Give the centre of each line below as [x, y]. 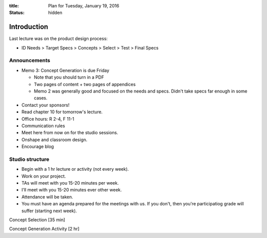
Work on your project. [44, 176]
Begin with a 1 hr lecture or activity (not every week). [75, 169]
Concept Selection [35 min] [37, 220]
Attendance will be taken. [47, 197]
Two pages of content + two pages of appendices [85, 84]
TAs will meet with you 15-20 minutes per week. [70, 183]
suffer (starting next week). [49, 211]
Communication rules [43, 126]
